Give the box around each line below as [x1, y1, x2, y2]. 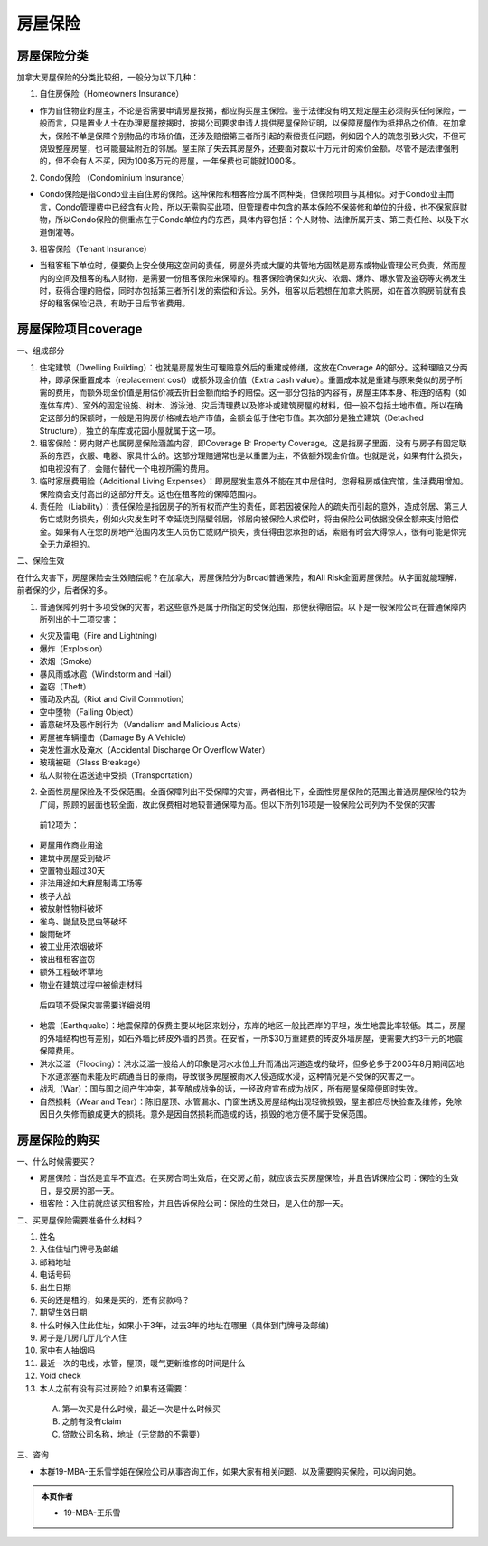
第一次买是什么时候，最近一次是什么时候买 [61, 1403, 221, 1414]
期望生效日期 [39, 1307, 88, 1318]
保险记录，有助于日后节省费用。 [70, 298, 190, 309]
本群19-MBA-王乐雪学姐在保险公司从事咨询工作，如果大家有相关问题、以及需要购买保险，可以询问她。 [39, 1466, 421, 1476]
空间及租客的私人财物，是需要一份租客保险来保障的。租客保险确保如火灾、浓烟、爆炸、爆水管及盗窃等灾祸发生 [54, 272, 467, 284]
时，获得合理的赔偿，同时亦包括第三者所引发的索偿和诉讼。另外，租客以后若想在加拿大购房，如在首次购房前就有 [39, 285, 459, 295]
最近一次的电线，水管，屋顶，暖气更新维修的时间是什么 [39, 1357, 246, 1368]
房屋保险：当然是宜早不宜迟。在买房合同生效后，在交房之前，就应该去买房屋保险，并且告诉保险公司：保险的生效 [39, 1173, 459, 1184]
